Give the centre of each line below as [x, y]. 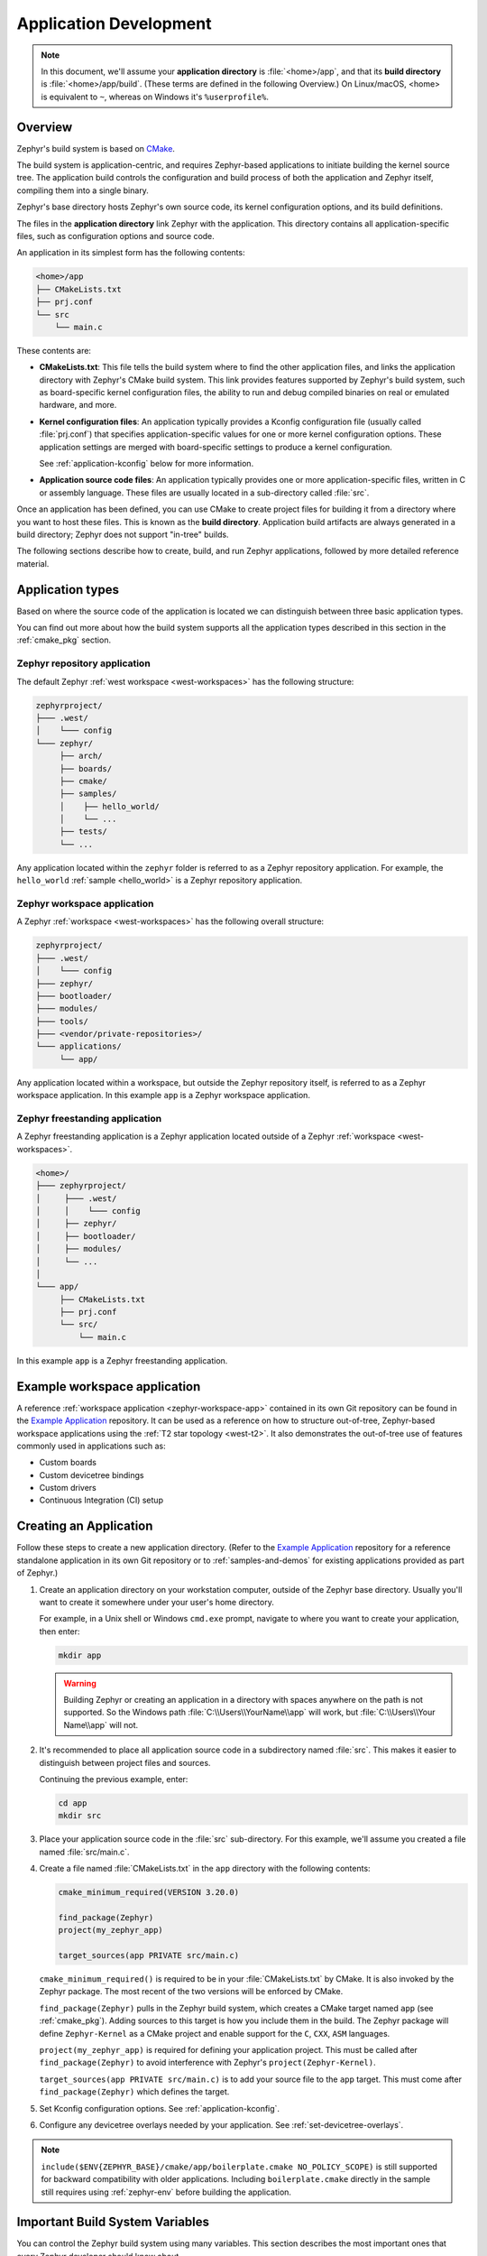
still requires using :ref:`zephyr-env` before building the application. [166, 2192]
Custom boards [68, 1463]
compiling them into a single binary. [83, 190]
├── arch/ [81, 756]
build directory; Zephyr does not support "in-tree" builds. [123, 534]
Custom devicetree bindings [92, 1475]
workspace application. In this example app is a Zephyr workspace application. [164, 1096]
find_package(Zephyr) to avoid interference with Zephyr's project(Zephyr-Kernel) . [207, 2063]
